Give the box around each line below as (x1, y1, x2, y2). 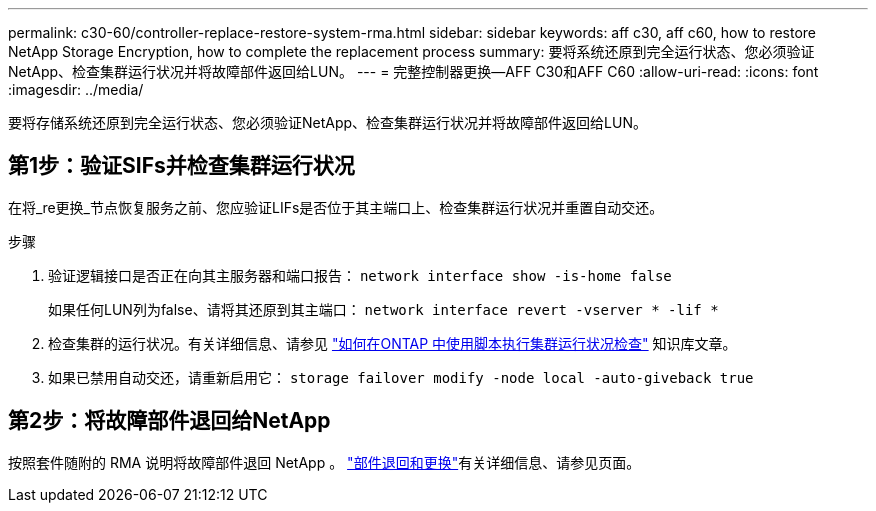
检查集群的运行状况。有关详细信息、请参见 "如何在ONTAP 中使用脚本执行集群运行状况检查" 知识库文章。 (48, 334, 737, 352)
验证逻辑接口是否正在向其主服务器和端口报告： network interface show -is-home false (48, 266, 672, 284)
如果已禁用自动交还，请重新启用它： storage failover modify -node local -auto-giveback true (48, 368, 754, 386)
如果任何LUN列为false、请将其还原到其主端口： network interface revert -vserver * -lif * (48, 300, 719, 318)
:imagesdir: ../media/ (8, 81, 144, 98)
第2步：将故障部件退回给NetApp (8, 408, 331, 434)
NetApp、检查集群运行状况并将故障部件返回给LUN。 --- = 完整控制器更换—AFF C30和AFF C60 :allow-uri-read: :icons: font (8, 63, 819, 80)
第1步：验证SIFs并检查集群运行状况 (8, 153, 355, 179)
